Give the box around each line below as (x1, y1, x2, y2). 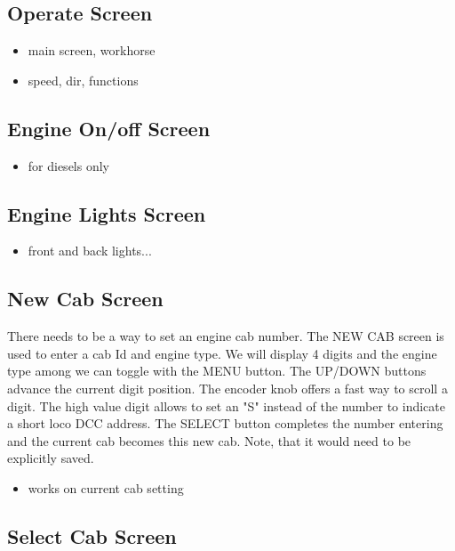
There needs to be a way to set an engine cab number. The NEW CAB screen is (7, 327, 444, 345)
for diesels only (28, 156, 109, 174)
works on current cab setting (28, 478, 184, 497)
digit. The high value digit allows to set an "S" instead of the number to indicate (7, 396, 445, 415)
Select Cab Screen (7, 522, 177, 549)
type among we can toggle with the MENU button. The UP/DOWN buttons (7, 361, 427, 380)
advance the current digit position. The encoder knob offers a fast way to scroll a (7, 378, 448, 397)
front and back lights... (28, 241, 152, 260)
